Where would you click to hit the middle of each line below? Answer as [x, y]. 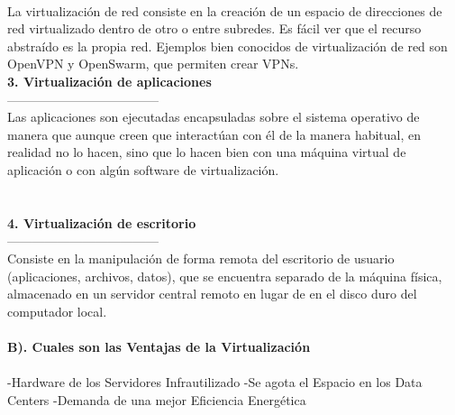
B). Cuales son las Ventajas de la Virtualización [159, 346]
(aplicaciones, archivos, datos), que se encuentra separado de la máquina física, [225, 276]
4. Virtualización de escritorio [102, 222]
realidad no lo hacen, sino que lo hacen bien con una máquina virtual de [207, 152]
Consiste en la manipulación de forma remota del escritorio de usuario [201, 258]
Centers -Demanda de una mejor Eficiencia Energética [157, 399]
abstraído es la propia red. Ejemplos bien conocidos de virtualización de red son [227, 46]
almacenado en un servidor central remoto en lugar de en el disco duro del [212, 294]
